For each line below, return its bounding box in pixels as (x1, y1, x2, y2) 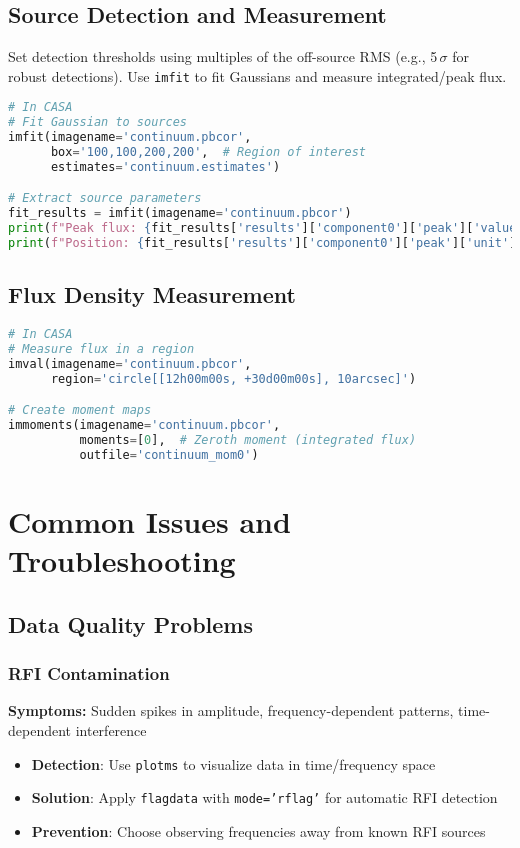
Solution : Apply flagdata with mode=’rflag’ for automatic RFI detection (31, 787, 498, 808)
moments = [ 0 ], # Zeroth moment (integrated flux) (79, 433, 417, 448)
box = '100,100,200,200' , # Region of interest (50, 145, 366, 160)
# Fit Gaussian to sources (8, 115, 187, 130)
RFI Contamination (8, 661, 170, 686)
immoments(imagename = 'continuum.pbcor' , (8, 418, 281, 433)
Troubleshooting (8, 540, 236, 581)
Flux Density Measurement (8, 279, 296, 310)
